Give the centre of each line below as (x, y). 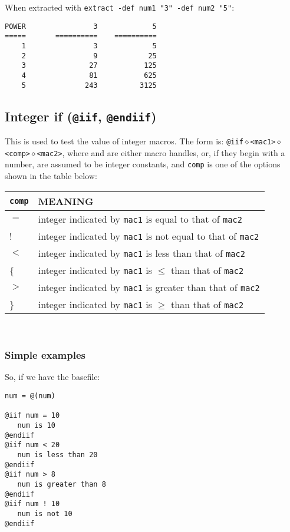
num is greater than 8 (62, 484)
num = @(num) (30, 396)
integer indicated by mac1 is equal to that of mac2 (140, 219)
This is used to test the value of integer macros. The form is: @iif (124, 141)
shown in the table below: (51, 176)
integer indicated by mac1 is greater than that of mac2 (149, 287)
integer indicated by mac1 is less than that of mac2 (141, 253)
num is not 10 (45, 513)
